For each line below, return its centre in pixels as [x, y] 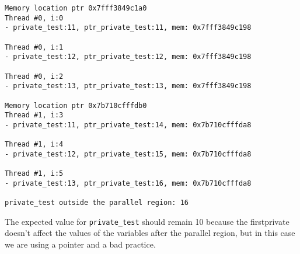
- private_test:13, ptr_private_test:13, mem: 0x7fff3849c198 [128, 86]
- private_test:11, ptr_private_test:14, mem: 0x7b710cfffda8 [128, 125]
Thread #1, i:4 [34, 145]
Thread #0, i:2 [34, 76]
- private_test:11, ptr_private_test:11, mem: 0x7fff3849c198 [128, 28]
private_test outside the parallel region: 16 [97, 203]
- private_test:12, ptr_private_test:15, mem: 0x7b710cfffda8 [128, 154]
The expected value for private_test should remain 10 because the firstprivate [147, 221]
